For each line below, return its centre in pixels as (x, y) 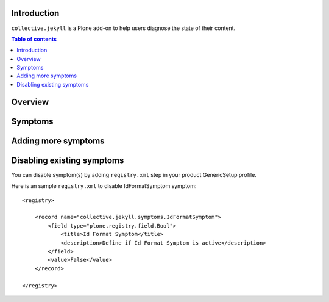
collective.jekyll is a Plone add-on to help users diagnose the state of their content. (123, 28)
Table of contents (34, 39)
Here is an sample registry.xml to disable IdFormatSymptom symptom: (104, 186)
